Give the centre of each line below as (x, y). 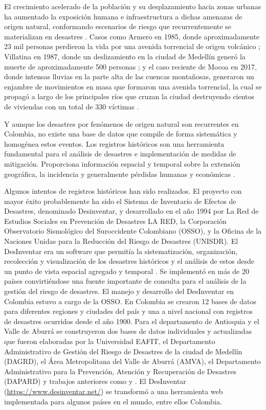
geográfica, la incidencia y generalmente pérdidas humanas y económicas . (120, 174)
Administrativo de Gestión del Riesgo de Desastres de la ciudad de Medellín (123, 351)
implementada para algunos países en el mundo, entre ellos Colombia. (113, 401)
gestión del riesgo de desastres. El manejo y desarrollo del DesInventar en (119, 291)
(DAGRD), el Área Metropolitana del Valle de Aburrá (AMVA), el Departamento (132, 361)
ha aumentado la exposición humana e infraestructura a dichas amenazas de (123, 16)
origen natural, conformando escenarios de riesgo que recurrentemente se (118, 26)
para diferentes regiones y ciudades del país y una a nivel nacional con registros (128, 311)
